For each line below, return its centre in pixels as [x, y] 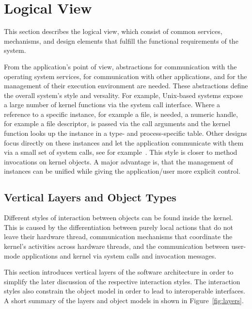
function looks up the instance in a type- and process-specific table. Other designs [126, 133]
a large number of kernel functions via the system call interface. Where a [112, 105]
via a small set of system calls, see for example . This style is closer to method [121, 152]
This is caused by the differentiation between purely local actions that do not [118, 227]
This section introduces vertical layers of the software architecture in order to [119, 272]
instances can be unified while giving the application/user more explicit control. [122, 171]
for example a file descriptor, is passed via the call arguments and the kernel [117, 123]
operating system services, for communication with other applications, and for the [126, 76]
